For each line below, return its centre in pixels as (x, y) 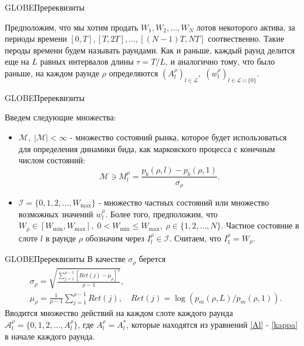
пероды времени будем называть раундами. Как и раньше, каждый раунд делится (150, 50)
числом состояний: (52, 160)
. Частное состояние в (260, 225)
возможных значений (56, 214)
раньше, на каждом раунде (52, 73)
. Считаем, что (195, 238)
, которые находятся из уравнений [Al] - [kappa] (212, 325)
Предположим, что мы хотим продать (72, 27)
